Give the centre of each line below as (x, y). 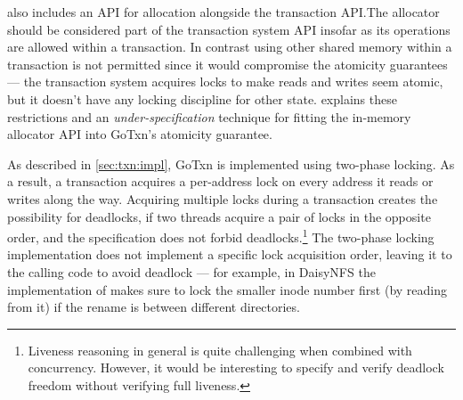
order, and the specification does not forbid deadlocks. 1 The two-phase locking (221, 236)
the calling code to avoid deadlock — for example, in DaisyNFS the (191, 271)
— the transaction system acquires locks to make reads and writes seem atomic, (225, 82)
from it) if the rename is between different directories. (154, 307)
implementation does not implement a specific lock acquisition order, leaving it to (230, 254)
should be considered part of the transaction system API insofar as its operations (229, 29)
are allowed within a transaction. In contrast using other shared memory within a (230, 47)
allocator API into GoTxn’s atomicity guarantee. (140, 134)
